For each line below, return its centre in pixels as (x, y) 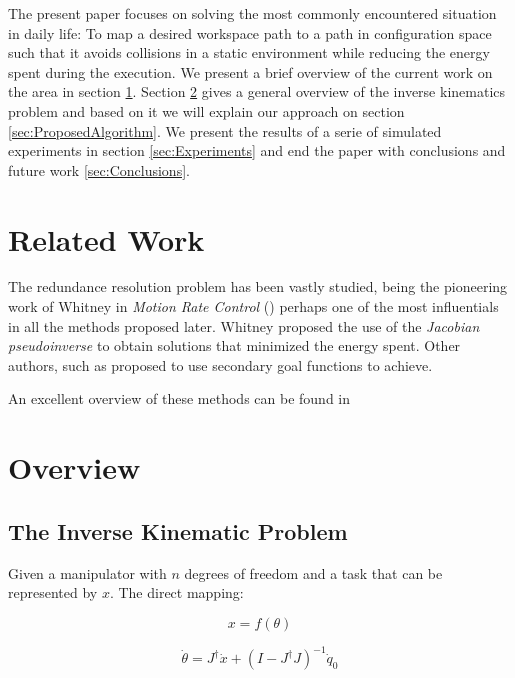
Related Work (106, 238)
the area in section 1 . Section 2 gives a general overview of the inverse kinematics (257, 91)
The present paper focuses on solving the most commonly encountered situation (252, 13)
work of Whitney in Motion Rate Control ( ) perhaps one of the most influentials (253, 306)
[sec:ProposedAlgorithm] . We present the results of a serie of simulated (225, 130)
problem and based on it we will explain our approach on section (206, 110)
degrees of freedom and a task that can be (313, 572)
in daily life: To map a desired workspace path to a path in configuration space (250, 32)
